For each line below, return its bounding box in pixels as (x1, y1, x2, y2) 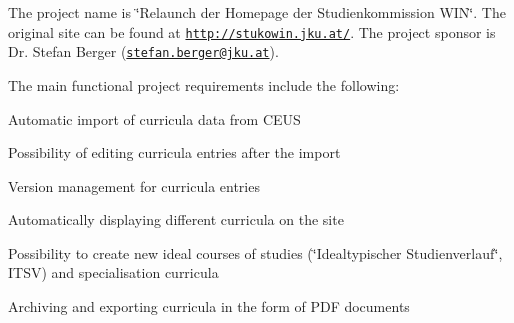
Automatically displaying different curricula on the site (8, 209, 344, 230)
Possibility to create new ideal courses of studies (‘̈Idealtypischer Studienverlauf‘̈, (8, 242, 503, 263)
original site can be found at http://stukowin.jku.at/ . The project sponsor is (8, 21, 496, 42)
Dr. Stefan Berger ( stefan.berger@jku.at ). (8, 41, 279, 62)
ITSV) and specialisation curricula (8, 262, 219, 283)
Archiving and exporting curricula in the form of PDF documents (8, 296, 410, 317)
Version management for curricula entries (8, 175, 260, 196)
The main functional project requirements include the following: (8, 74, 400, 95)
